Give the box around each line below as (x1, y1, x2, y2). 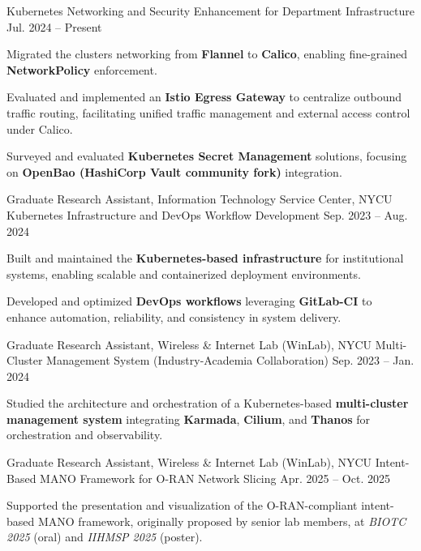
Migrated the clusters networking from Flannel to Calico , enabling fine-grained (6, 45, 408, 62)
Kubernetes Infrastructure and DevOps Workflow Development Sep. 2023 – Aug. (6, 206, 408, 223)
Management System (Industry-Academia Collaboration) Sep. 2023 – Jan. (46, 352, 415, 369)
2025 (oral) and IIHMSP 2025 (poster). (6, 528, 203, 545)
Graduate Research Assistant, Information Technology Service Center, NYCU (6, 190, 393, 207)
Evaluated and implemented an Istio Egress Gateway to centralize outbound (6, 88, 402, 105)
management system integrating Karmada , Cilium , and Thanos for (6, 410, 371, 427)
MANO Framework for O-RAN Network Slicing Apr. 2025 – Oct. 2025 (40, 469, 390, 486)
